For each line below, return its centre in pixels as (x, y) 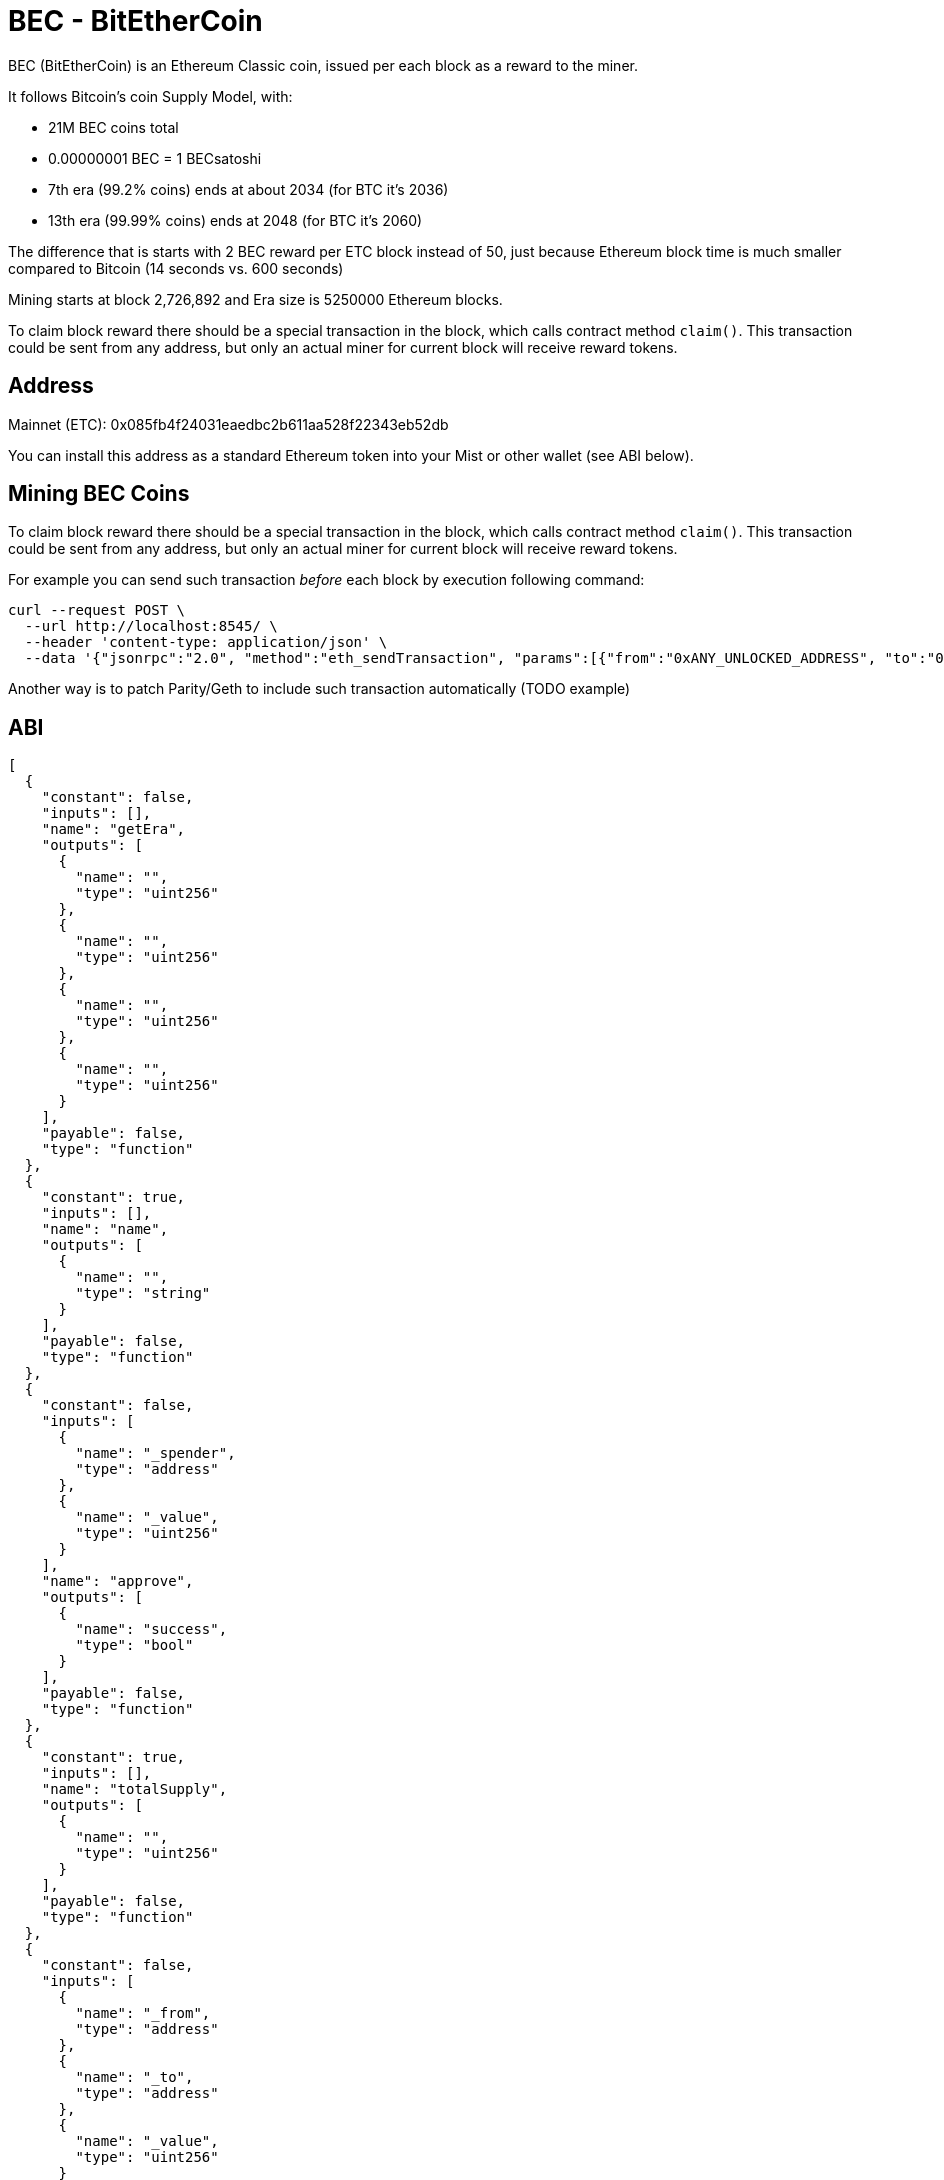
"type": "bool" (134, 1645)
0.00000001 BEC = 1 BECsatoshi (155, 158)
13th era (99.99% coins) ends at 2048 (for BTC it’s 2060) (235, 220)
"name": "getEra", (113, 829)
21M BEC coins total (113, 127)
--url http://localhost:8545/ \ (151, 626)
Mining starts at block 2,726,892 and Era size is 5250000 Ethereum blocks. (255, 299)
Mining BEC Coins (99, 494)
